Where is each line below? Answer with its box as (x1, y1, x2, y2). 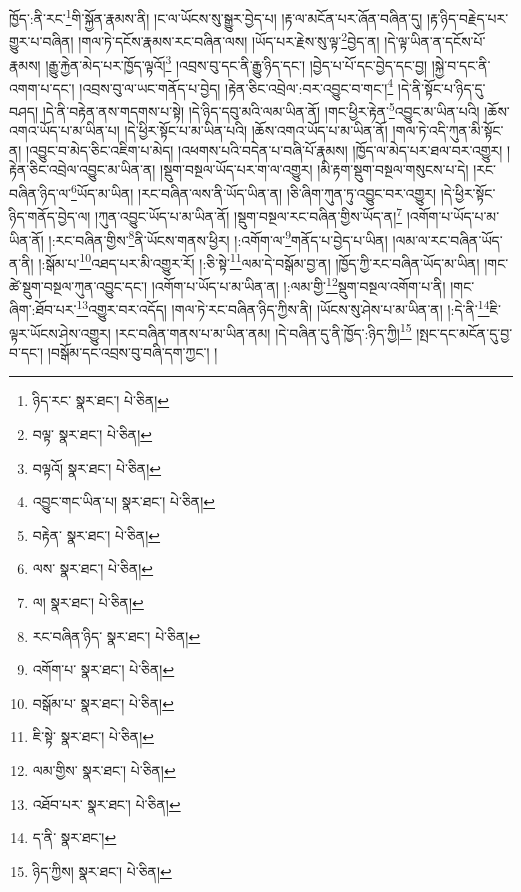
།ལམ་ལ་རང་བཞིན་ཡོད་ (392, 229, 503, 250)
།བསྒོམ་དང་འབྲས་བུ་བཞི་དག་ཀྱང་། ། (47, 341, 218, 362)
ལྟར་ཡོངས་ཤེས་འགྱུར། (9, 322, 111, 343)
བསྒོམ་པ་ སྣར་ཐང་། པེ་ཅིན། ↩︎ (32, 692, 174, 713)
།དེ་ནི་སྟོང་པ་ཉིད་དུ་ (397, 77, 486, 98)
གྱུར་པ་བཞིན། (9, 30, 74, 51)
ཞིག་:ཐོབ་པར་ (9, 298, 77, 319)
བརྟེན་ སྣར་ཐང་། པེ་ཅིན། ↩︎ (32, 524, 161, 545)
